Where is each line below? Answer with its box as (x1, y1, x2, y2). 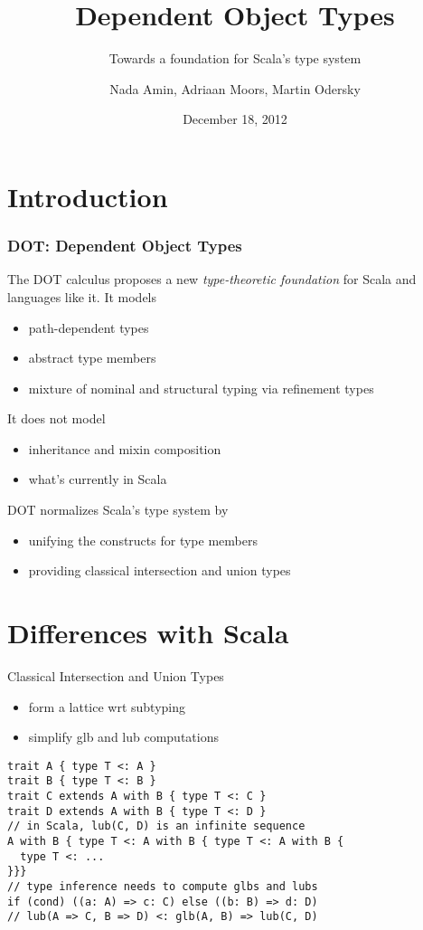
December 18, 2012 (183, 109, 287, 128)
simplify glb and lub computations (28, 727, 219, 746)
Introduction (7, 177, 168, 214)
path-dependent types (28, 318, 149, 337)
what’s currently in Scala (28, 470, 167, 489)
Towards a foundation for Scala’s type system (108, 49, 362, 68)
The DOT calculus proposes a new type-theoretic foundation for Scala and (7, 270, 417, 289)
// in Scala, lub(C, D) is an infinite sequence (7, 820, 305, 833)
